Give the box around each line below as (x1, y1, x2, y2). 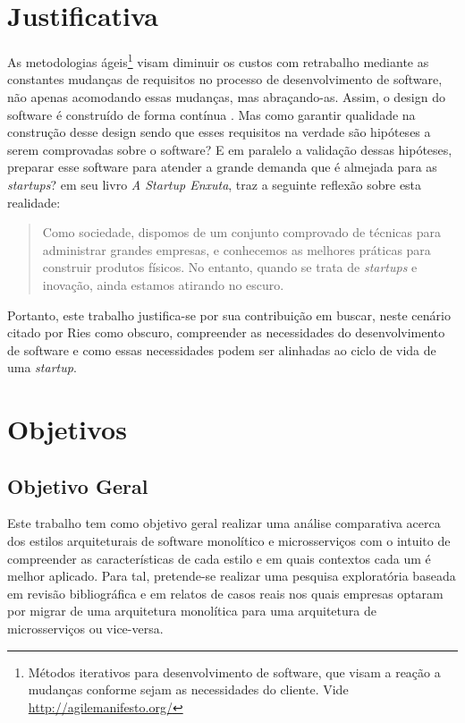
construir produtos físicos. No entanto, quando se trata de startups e (42, 258, 418, 276)
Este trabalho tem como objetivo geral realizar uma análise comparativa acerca (7, 514, 441, 532)
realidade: (7, 192, 61, 211)
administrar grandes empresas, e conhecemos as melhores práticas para (42, 240, 431, 259)
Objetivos (7, 411, 127, 447)
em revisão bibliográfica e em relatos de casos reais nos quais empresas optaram (7, 583, 444, 602)
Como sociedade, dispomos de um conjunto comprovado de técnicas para (42, 223, 442, 242)
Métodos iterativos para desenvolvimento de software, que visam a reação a (28, 662, 441, 681)
